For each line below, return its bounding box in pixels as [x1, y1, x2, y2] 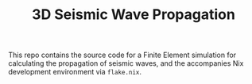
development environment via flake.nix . [8, 67, 142, 77]
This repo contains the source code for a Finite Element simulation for [8, 50, 237, 60]
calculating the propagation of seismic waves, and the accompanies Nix [8, 59, 244, 68]
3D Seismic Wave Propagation [31, 6, 236, 24]
